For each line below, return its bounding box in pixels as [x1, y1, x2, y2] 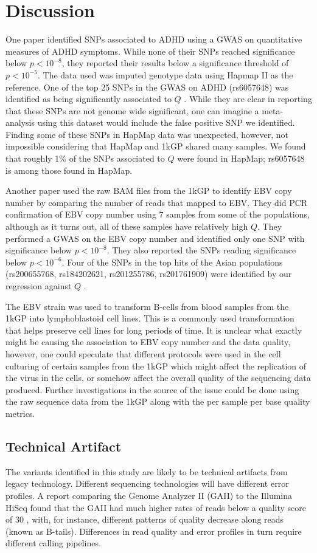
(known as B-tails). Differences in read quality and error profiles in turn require [5, 524, 302, 537]
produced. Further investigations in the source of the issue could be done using [5, 383, 299, 396]
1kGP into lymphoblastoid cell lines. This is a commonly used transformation [5, 312, 294, 325]
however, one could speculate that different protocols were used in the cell [5, 347, 281, 360]
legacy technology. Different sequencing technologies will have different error [5, 477, 289, 490]
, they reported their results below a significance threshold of [61, 57, 289, 69]
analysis [5, 116, 35, 129]
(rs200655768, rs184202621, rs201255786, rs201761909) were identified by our [5, 267, 292, 280]
